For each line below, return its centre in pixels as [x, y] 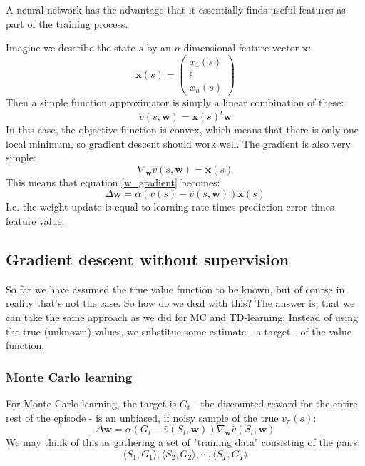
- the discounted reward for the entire [276, 403]
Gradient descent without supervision [148, 259]
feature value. [35, 221]
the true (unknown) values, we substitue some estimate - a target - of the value [179, 331]
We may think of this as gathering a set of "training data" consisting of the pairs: [183, 442]
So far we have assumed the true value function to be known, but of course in [175, 289]
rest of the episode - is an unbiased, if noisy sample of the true [142, 417]
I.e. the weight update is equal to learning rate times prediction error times [170, 207]
